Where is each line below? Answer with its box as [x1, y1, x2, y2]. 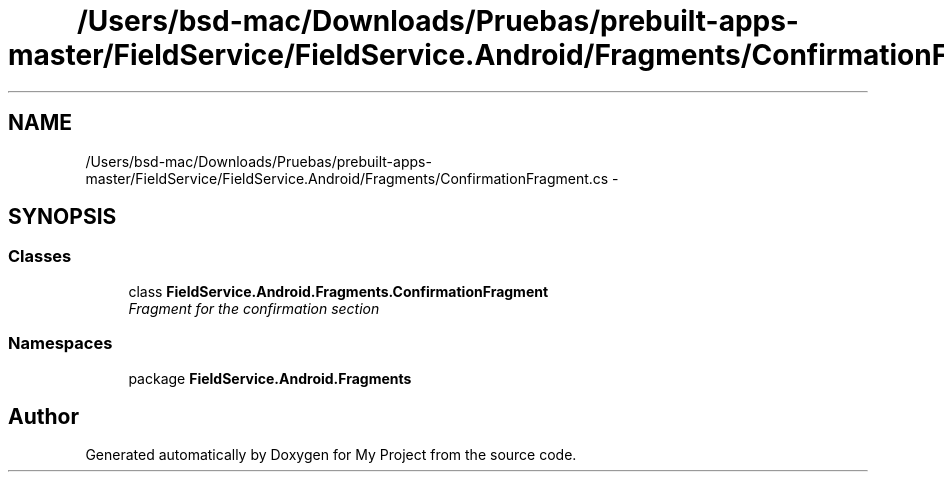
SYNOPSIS [8, 204, 117, 230]
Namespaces [8, 333, 113, 354]
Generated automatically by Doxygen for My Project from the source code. [85, 446, 577, 464]
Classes [8, 246, 72, 267]
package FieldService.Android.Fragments [128, 369, 412, 387]
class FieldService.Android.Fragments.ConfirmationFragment [128, 282, 549, 300]
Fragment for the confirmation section [128, 299, 380, 317]
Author [8, 403, 79, 429]
